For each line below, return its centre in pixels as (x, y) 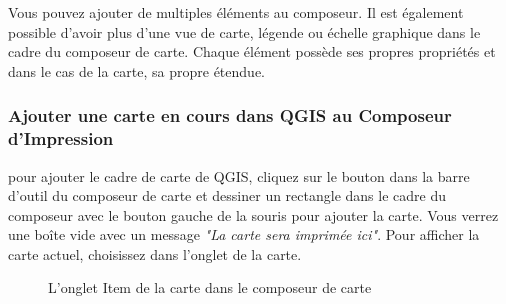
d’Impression (61, 138)
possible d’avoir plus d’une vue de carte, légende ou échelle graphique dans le (244, 31)
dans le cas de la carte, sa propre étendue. (136, 70)
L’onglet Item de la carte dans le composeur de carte (210, 287)
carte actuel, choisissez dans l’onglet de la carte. (155, 253)
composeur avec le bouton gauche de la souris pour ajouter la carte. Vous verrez (253, 214)
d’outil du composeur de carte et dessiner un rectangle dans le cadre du (227, 195)
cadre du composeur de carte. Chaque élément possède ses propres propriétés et (252, 51)
